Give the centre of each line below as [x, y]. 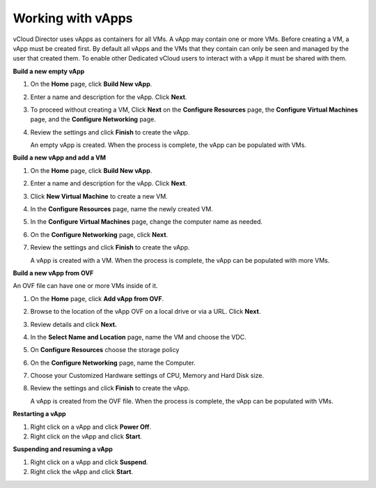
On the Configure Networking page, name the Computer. [113, 363]
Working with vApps [73, 18]
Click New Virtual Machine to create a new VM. [99, 196]
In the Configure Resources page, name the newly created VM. [122, 209]
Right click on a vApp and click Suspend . [89, 462]
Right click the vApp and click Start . [82, 472]
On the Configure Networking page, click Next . [99, 234]
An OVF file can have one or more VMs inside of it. [85, 286]
